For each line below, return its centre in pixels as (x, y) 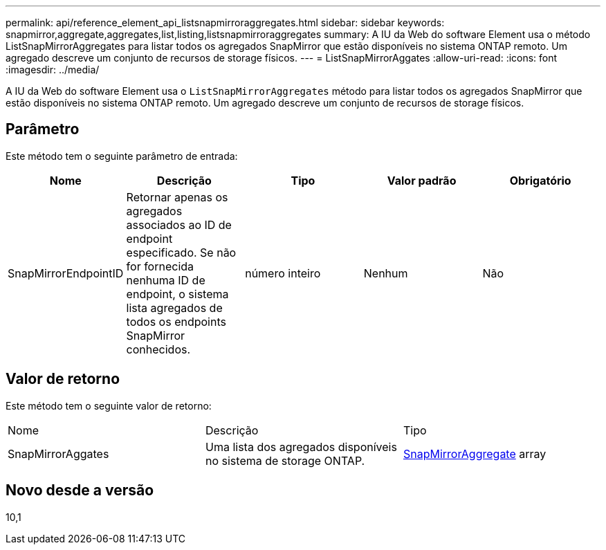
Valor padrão (422, 180)
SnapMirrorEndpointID (66, 273)
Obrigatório (540, 180)
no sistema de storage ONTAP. (285, 460)
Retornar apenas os (177, 197)
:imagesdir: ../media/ (53, 70)
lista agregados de (174, 308)
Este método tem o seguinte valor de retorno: (109, 405)
